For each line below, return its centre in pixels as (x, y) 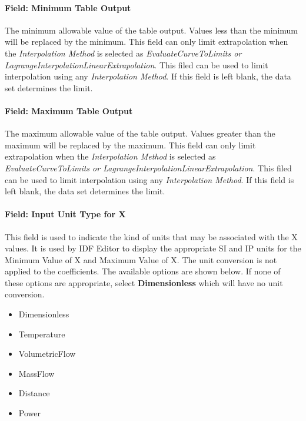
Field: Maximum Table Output (69, 110)
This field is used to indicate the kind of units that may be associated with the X (151, 236)
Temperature (42, 334)
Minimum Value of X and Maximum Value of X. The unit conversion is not (141, 259)
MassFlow (36, 373)
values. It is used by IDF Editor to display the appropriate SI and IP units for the (153, 248)
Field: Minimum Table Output (68, 7)
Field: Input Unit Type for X (65, 214)
